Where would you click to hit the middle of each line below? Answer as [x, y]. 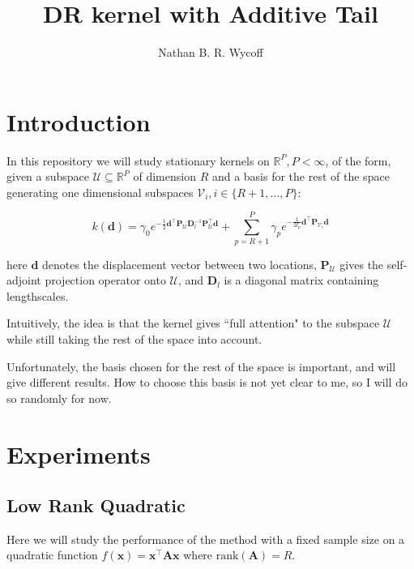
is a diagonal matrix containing [301, 280]
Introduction [79, 121]
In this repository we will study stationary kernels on [138, 160]
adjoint [24, 280]
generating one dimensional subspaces [100, 192]
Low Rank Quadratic [96, 505]
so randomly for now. [59, 398]
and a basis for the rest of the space [301, 176]
